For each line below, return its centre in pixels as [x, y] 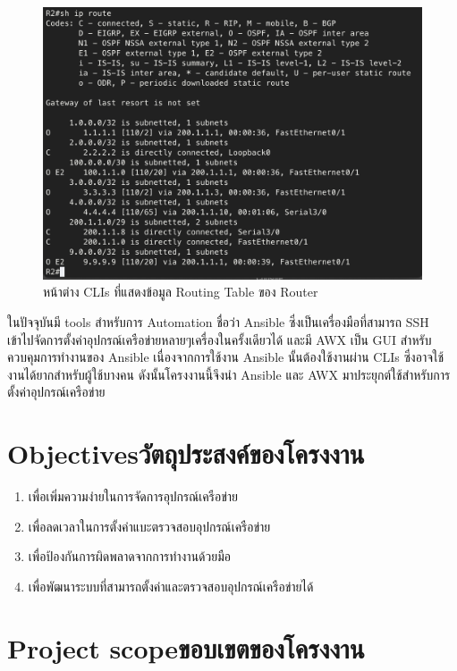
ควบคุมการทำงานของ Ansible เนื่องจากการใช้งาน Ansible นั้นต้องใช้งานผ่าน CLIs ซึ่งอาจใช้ [226, 357]
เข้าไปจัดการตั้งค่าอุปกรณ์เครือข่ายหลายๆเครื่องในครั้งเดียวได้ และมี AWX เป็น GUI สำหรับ [220, 339]
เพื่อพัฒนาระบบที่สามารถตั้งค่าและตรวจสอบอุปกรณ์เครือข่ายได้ [171, 586]
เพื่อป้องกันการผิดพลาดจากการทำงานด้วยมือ [129, 556]
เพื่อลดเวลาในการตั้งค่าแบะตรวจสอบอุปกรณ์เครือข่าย [149, 526]
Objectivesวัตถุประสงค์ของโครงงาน [186, 453]
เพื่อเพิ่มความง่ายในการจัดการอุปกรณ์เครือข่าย [133, 496]
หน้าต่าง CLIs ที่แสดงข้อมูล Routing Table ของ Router [181, 292]
